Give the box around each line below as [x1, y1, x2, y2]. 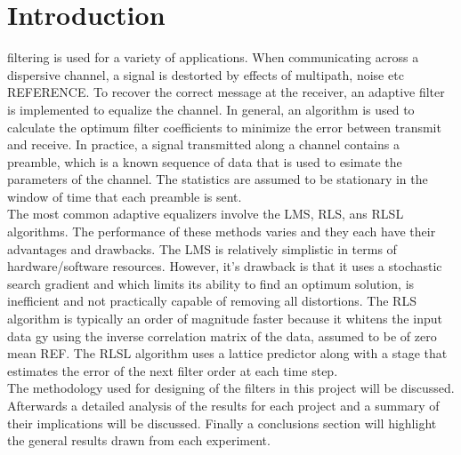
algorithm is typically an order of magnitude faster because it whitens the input [7, 309, 442, 328]
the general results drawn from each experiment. [7, 431, 271, 450]
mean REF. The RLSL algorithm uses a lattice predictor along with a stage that [7, 344, 448, 363]
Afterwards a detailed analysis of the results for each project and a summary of [7, 396, 440, 414]
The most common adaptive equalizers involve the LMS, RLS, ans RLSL [7, 204, 404, 223]
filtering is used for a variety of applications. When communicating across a [7, 48, 419, 67]
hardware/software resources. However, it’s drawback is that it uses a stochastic [7, 257, 442, 275]
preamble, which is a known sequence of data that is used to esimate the [7, 152, 402, 171]
